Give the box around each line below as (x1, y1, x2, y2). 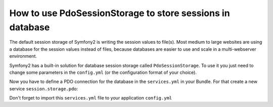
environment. (9, 53, 37, 59)
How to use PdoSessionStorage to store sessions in (9, 8, 230, 19)
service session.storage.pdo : (9, 85, 78, 91)
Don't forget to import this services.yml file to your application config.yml (9, 95, 172, 101)
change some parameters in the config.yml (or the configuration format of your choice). (9, 69, 197, 75)
